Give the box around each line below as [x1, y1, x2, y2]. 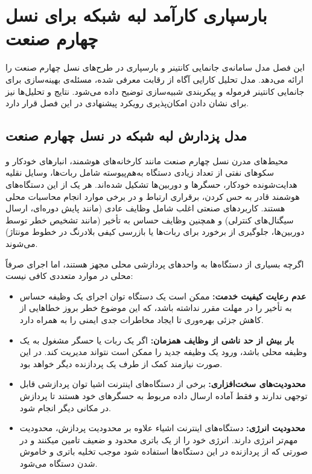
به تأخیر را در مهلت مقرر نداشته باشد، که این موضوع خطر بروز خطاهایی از [19, 301, 292, 314]
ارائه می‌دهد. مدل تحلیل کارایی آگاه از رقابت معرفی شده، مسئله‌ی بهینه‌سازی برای [5, 72, 304, 85]
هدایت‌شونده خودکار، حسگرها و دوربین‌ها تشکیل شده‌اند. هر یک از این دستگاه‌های [5, 178, 298, 191]
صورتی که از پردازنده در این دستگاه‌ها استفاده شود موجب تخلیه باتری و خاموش [19, 445, 308, 458]
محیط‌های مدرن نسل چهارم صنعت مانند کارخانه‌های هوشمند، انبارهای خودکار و [5, 154, 288, 167]
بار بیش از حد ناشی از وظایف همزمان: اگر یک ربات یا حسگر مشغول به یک [19, 333, 294, 346]
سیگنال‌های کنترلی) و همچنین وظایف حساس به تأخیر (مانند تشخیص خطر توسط [5, 213, 294, 226]
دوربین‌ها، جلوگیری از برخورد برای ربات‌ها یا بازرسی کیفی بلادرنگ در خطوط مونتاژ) [5, 225, 305, 238]
